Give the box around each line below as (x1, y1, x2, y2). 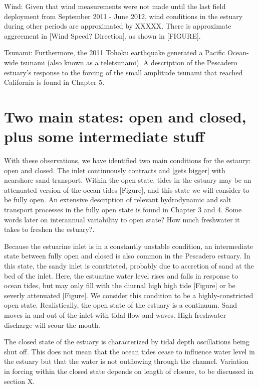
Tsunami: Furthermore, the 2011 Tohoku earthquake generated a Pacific (4, 47, 225, 58)
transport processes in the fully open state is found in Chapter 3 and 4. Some (4, 204, 242, 215)
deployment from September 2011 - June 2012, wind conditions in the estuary (4, 11, 243, 21)
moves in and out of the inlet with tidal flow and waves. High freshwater (4, 309, 226, 320)
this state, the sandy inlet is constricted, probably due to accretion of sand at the (4, 261, 254, 271)
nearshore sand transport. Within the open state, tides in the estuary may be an (4, 175, 251, 185)
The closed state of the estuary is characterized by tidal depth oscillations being (4, 336, 249, 347)
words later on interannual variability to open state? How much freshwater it (4, 214, 240, 224)
